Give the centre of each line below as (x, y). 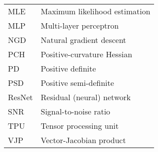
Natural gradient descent (83, 40)
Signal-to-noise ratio (76, 111)
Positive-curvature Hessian (86, 54)
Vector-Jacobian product (83, 140)
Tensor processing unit (80, 126)
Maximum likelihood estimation (96, 11)
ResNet (20, 97)
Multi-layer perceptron (80, 25)
